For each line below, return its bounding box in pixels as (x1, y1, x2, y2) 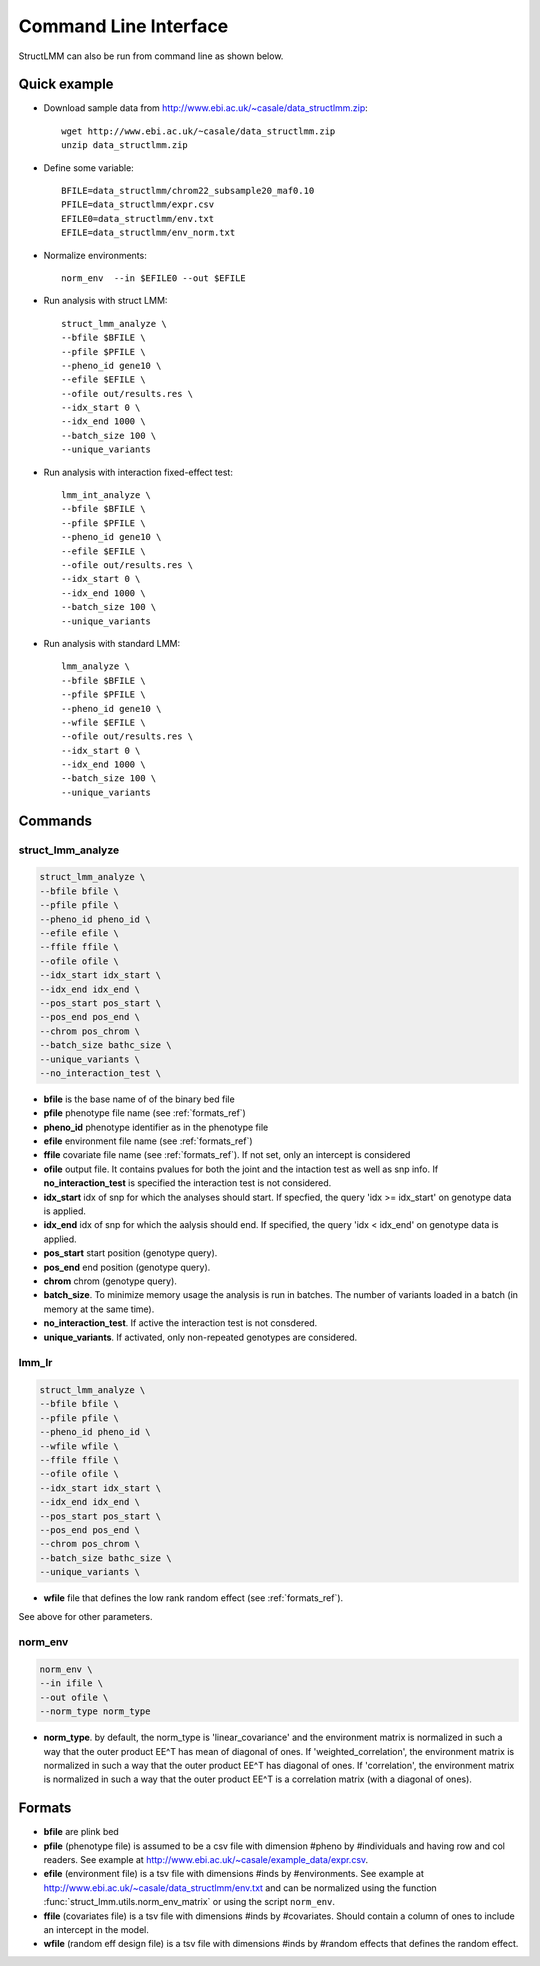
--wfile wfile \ (39, 1440, 120, 1452)
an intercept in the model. (43, 1924, 149, 1936)
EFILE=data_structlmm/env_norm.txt (61, 227, 236, 239)
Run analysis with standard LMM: (43, 637, 180, 649)
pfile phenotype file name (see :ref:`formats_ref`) (43, 1107, 247, 1119)
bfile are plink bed (43, 1826, 119, 1838)
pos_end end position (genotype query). (43, 1261, 211, 1273)
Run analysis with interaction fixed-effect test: (43, 466, 234, 478)
